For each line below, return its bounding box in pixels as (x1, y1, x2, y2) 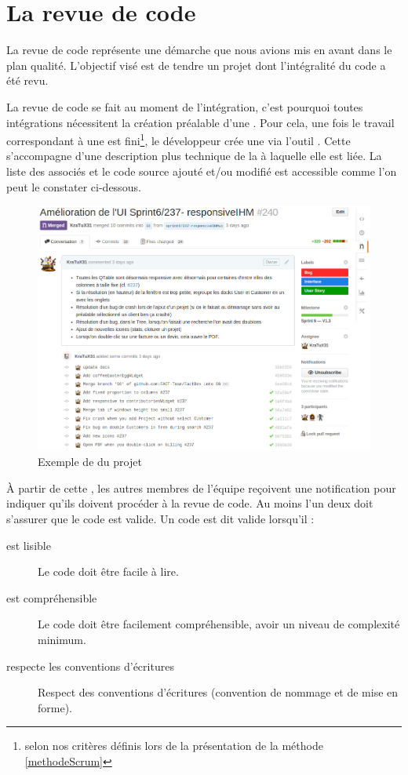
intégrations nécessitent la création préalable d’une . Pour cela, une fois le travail (6, 114, 395, 130)
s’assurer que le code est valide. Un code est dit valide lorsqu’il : (6, 511, 315, 527)
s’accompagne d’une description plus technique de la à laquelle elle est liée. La (6, 147, 382, 164)
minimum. (38, 631, 86, 648)
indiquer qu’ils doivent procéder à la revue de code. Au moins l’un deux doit (6, 495, 373, 511)
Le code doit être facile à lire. (38, 563, 179, 580)
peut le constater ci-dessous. (6, 178, 141, 195)
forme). (38, 699, 72, 715)
